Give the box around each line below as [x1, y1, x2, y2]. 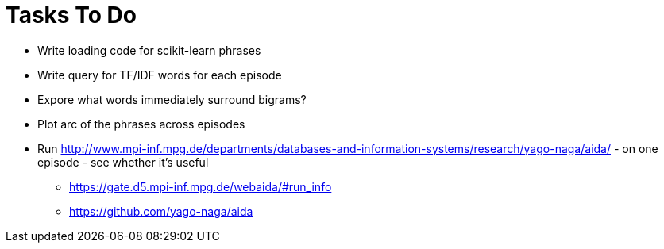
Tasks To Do [6, 2, 137, 29]
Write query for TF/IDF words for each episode [37, 67, 282, 82]
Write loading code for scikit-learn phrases [37, 43, 261, 57]
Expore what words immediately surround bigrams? [37, 92, 307, 106]
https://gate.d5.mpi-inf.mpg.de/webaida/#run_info [69, 179, 332, 193]
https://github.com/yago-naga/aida [69, 204, 253, 218]
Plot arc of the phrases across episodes [37, 117, 245, 131]
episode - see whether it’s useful [37, 155, 209, 169]
